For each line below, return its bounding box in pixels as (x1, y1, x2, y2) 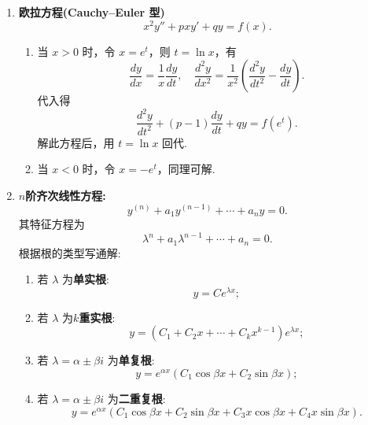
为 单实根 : (62, 271, 110, 287)
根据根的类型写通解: (18, 244, 121, 261)
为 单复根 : (107, 352, 155, 368)
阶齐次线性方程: (25, 187, 106, 203)
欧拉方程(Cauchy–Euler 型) (18, 4, 165, 20)
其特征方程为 (18, 216, 85, 232)
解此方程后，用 (37, 134, 115, 150)
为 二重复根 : (107, 390, 166, 407)
